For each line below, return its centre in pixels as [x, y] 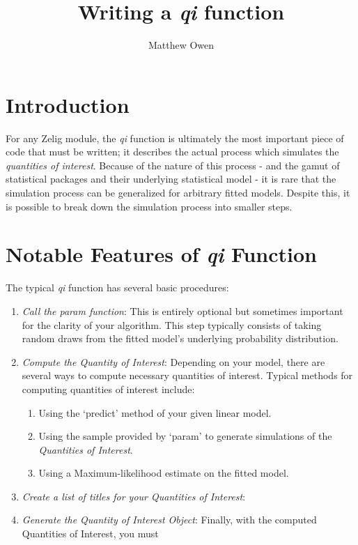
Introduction [68, 104]
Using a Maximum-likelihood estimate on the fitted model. [164, 473]
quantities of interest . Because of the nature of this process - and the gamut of [173, 165]
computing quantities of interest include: [108, 389]
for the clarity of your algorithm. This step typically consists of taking [172, 324]
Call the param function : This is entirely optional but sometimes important [182, 310]
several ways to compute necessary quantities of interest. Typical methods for [187, 375]
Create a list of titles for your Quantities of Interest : [134, 496]
